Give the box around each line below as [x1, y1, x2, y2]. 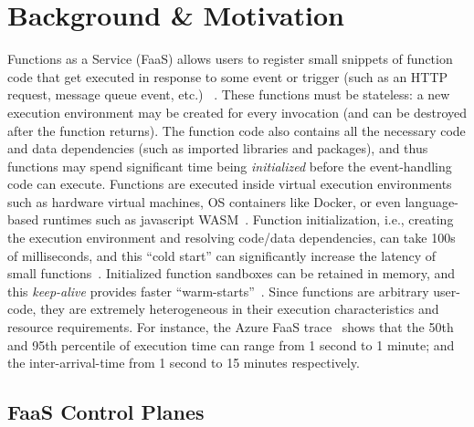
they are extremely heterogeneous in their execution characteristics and [40, 299, 439, 318]
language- [405, 192, 458, 211]
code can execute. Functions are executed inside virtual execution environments [7, 174, 452, 193]
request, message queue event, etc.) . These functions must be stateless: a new [7, 85, 450, 104]
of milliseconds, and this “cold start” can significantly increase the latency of [7, 245, 437, 265]
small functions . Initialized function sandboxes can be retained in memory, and [7, 264, 456, 283]
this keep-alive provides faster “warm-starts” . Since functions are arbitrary [7, 281, 429, 300]
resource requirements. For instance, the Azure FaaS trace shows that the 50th [7, 318, 454, 337]
